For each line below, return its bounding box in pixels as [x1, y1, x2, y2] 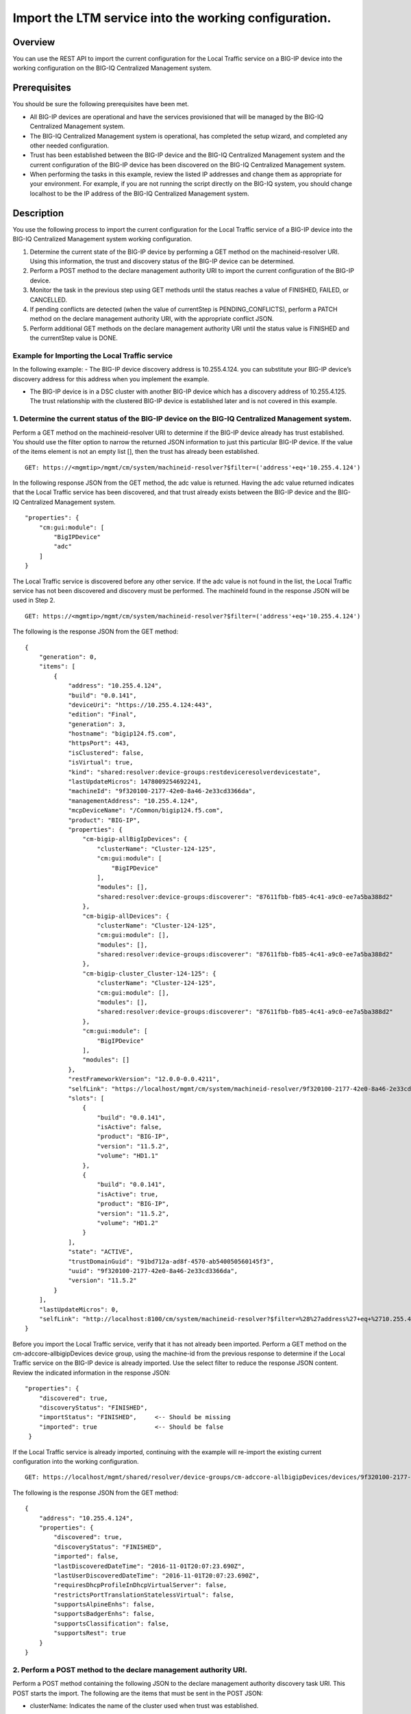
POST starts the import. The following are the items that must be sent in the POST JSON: [12, 1689, 264, 1697]
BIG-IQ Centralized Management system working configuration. [12, 235, 192, 243]
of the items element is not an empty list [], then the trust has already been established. [12, 448, 260, 456]
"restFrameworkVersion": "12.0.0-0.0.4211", [68, 1075, 221, 1083]
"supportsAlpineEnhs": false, [53, 1601, 155, 1608]
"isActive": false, [97, 1123, 162, 1131]
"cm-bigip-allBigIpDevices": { [82, 835, 188, 843]
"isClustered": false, [68, 749, 145, 757]
